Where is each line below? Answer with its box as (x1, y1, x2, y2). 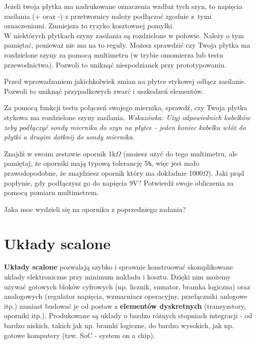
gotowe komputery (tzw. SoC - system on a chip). (4, 330, 155, 340)
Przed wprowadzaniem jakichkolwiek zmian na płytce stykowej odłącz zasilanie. (4, 76, 246, 86)
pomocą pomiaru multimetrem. (4, 187, 99, 198)
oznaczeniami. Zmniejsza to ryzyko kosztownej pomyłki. (4, 20, 174, 31)
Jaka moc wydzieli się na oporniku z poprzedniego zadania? (4, 204, 186, 214)
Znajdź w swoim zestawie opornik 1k (4, 148, 116, 158)
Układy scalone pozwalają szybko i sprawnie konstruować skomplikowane (4, 262, 233, 272)
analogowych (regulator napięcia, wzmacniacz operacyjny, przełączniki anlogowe (4, 291, 248, 301)
